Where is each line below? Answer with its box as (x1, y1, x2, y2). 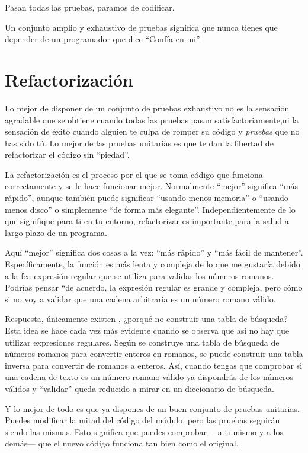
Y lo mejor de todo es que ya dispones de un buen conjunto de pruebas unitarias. (5, 402, 300, 414)
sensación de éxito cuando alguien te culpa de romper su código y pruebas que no (5, 125, 300, 138)
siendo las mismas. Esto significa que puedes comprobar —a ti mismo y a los (5, 425, 283, 438)
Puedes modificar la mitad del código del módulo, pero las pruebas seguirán (5, 414, 280, 426)
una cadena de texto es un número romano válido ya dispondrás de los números (5, 371, 294, 383)
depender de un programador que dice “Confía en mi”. (5, 33, 201, 45)
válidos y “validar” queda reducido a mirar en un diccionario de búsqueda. (5, 382, 274, 394)
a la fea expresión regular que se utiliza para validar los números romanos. (5, 269, 274, 282)
